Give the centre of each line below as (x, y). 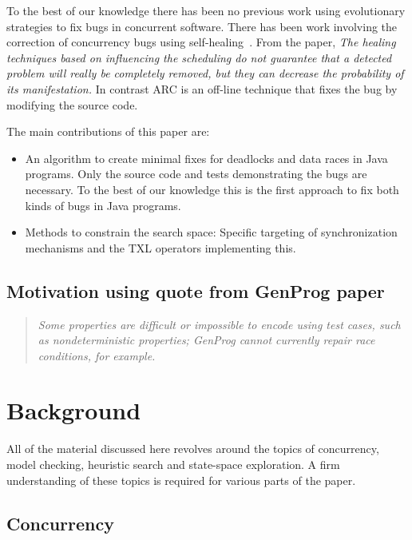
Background (74, 410)
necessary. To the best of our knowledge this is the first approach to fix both (212, 189)
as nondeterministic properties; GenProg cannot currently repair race (206, 340)
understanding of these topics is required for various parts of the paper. (181, 480)
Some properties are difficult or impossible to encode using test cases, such (219, 324)
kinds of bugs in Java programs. (103, 205)
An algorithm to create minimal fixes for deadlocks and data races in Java (206, 158)
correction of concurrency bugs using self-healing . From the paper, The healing (201, 42)
